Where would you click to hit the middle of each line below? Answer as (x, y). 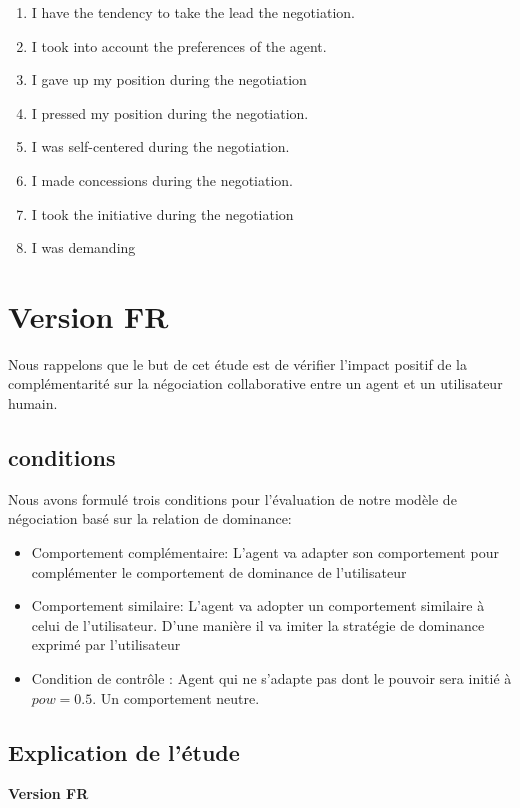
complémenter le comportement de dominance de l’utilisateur (219, 571)
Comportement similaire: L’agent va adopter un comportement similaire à (258, 605)
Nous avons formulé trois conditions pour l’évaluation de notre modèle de (232, 498)
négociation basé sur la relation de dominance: (150, 518)
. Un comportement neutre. (176, 697)
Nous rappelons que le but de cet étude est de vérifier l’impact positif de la (237, 363)
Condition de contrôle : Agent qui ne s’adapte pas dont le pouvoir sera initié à (271, 678)
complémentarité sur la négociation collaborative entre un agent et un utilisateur (255, 383)
